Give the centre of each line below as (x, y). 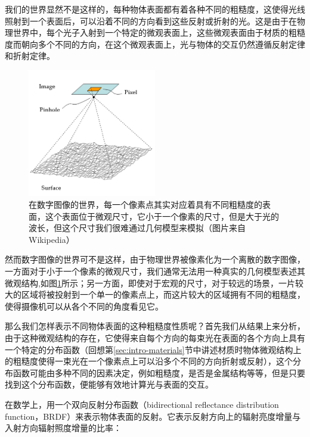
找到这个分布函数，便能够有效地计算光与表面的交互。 (109, 384)
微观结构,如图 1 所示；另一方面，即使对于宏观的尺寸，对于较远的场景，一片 (150, 283)
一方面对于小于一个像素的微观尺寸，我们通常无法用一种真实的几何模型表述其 (155, 271)
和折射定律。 (30, 56)
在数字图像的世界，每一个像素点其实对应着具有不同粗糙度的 (145, 205)
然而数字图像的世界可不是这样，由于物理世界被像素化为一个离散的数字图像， (155, 259)
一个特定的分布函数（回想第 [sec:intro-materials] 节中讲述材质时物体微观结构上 (153, 349)
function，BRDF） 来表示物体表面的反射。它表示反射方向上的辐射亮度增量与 (153, 416)
